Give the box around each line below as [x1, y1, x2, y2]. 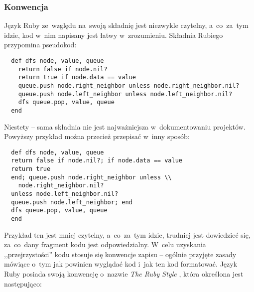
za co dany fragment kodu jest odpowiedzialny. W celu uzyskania [4, 239, 206, 250]
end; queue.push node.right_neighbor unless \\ [11, 173, 172, 181]
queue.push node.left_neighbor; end [11, 198, 132, 206]
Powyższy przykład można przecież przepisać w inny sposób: [4, 131, 190, 142]
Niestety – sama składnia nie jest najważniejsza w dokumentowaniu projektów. [4, 121, 246, 132]
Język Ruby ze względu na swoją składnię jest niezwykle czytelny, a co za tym [4, 20, 249, 30]
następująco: [4, 278, 42, 289]
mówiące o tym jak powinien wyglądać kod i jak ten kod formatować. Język [4, 259, 238, 269]
